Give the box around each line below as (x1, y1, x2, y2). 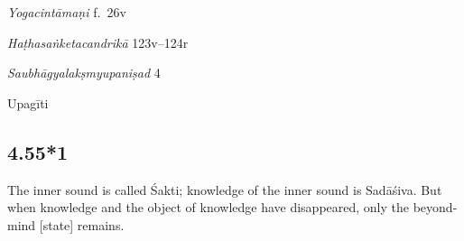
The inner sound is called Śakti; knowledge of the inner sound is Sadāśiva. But (7, 180, 442, 199)
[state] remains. (39, 215, 125, 234)
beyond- (413, 198, 458, 217)
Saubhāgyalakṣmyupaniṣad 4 (7, 63, 161, 82)
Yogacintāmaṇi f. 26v (7, 3, 126, 21)
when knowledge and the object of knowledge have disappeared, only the (7, 198, 410, 217)
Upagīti (7, 93, 49, 112)
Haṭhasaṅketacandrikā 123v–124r (7, 32, 189, 51)
